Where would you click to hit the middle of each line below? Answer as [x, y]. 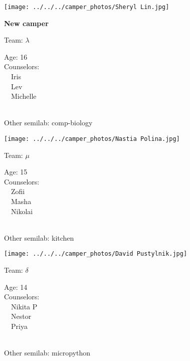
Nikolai [22, 211]
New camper [26, 23]
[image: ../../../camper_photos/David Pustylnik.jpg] [96, 254]
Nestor [21, 316]
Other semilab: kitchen [39, 237]
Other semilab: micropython [47, 353]
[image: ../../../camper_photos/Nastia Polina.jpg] [92, 139]
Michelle [24, 96]
